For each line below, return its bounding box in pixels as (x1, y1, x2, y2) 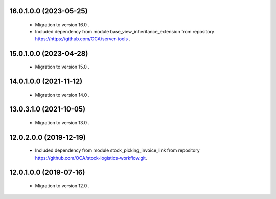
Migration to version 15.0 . (35, 64, 89, 70)
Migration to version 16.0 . (35, 21, 89, 28)
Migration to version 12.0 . (35, 183, 90, 189)
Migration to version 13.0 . (35, 120, 90, 126)
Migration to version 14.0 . (35, 92, 90, 98)
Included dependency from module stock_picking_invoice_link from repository (35, 147, 200, 153)
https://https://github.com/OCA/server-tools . (35, 36, 131, 42)
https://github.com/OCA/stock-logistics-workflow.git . (35, 154, 147, 161)
